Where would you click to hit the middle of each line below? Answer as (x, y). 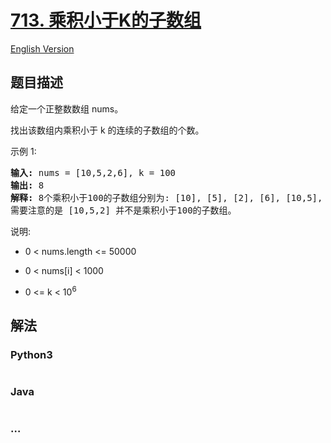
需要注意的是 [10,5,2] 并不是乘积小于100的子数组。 (123, 210)
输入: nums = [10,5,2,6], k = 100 (93, 172)
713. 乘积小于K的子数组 (106, 20)
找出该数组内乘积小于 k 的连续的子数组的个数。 (107, 130)
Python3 (31, 354)
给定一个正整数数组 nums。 (67, 108)
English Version (42, 48)
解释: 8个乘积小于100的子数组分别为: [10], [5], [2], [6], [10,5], (166, 197)
